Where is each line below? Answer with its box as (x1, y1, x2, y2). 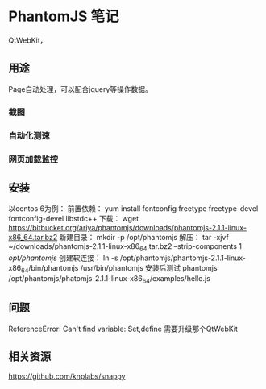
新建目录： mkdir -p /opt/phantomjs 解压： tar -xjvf (59, 233, 230, 242)
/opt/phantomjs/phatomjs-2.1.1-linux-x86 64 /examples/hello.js (8, 273, 211, 285)
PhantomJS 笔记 (8, 7, 119, 26)
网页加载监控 (8, 154, 59, 165)
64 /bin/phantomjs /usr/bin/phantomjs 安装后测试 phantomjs (21, 263, 218, 275)
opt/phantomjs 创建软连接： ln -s (8, 253, 118, 263)
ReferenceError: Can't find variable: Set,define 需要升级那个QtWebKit (8, 324, 238, 333)
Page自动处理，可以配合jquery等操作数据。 (8, 84, 153, 93)
